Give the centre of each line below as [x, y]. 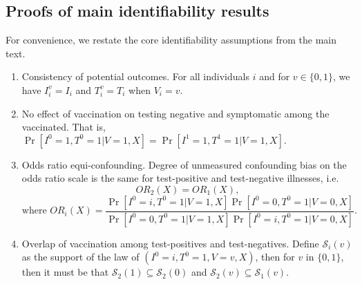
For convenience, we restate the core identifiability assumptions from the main [171, 40]
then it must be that [65, 272]
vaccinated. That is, [64, 127]
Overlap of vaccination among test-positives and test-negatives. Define [170, 243]
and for [275, 76]
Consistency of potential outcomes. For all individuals [135, 76]
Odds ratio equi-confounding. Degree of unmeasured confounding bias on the [184, 164]
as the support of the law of [80, 257]
